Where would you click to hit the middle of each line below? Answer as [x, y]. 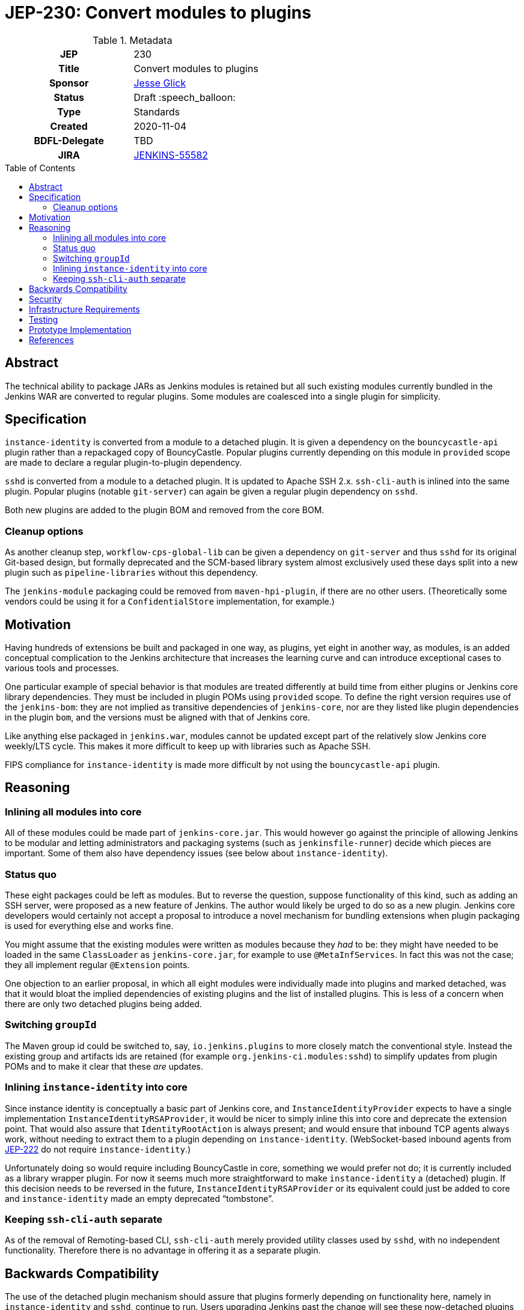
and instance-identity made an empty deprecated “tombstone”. [139, 1198]
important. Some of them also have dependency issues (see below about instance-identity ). [196, 853]
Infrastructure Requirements [84, 309]
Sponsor [69, 83]
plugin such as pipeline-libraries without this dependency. [132, 573]
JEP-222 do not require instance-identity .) [98, 1149]
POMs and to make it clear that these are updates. [104, 1066]
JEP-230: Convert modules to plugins [158, 13]
